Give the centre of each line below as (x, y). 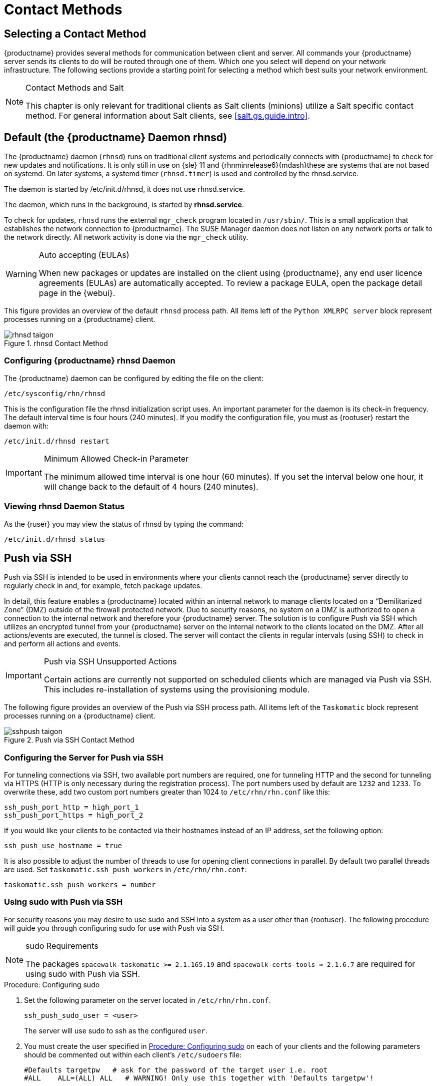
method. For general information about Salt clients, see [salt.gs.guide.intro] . (168, 116)
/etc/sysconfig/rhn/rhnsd (55, 393)
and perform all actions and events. (62, 644)
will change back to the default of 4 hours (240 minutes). (151, 486)
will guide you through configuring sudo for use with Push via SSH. (114, 928)
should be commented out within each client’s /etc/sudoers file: (133, 1054)
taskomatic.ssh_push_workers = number (80, 885)
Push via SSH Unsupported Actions (110, 662)
